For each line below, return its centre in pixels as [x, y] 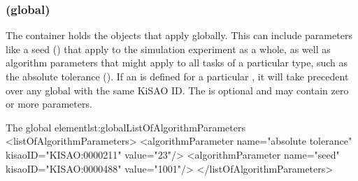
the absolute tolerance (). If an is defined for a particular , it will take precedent [177, 76]
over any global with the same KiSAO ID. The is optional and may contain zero [177, 90]
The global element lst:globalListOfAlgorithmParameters [126, 127]
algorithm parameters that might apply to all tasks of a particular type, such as [177, 63]
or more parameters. [49, 104]
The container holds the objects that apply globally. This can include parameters [179, 35]
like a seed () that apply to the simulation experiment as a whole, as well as [168, 49]
